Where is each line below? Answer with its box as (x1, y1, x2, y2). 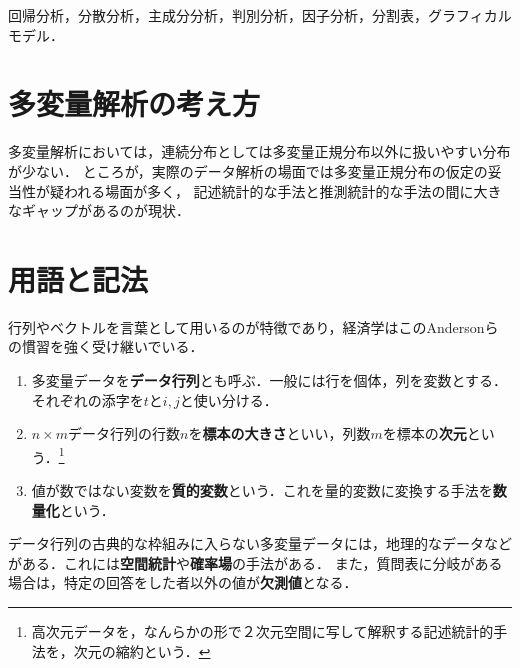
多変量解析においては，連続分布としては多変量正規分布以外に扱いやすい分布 (8, 141, 511, 162)
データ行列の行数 (68, 423, 181, 444)
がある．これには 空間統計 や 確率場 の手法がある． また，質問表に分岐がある (8, 552, 503, 573)
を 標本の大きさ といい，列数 (188, 423, 371, 444)
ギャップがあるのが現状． (21, 200, 190, 221)
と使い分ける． (179, 389, 278, 410)
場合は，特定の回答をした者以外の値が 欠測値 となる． (8, 572, 358, 593)
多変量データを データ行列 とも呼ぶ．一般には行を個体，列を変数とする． (31, 370, 508, 390)
